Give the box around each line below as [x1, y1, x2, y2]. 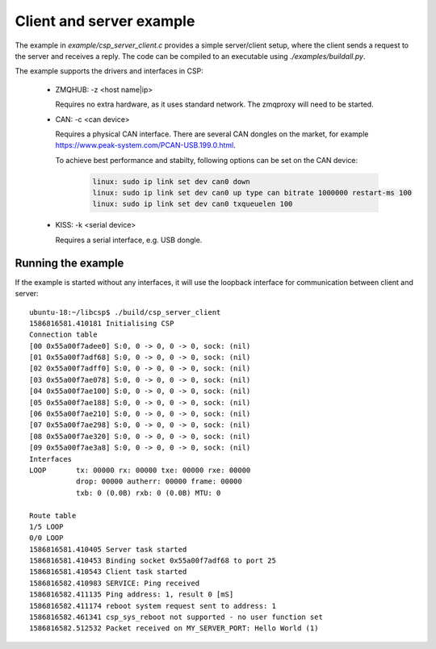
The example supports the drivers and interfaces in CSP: [15, 66, 203, 76]
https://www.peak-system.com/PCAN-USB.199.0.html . [55, 140, 236, 150]
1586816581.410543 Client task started [29, 567, 187, 576]
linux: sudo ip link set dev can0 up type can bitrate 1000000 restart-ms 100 [92, 188, 412, 198]
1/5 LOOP [29, 521, 64, 531]
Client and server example [15, 12, 195, 30]
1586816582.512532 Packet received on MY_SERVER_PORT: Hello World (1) [29, 624, 319, 633]
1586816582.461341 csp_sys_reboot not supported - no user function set [29, 613, 323, 622]
